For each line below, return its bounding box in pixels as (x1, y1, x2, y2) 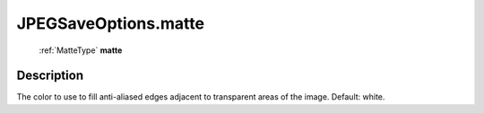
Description (16, 68, 84, 83)
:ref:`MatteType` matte (39, 45, 123, 56)
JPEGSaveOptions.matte (16, 13, 205, 33)
